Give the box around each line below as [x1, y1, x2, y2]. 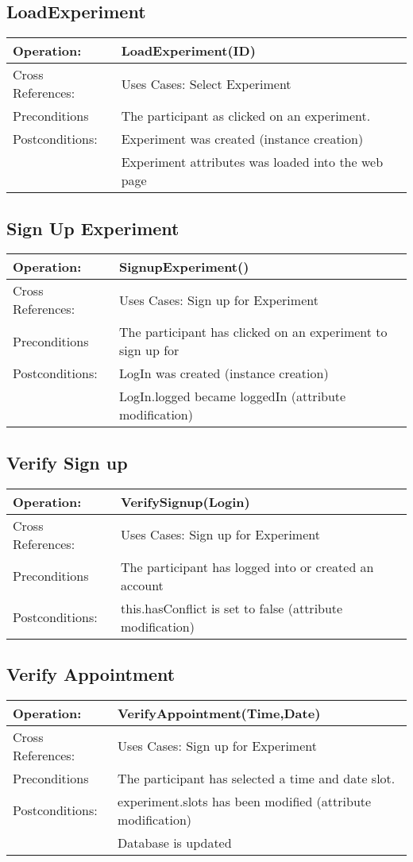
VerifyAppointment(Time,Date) [118, 703, 321, 722]
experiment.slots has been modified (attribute [118, 791, 372, 810]
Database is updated [118, 833, 232, 852]
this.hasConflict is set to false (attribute [121, 598, 343, 617]
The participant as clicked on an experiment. [121, 106, 371, 126]
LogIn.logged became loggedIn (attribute [119, 387, 346, 406]
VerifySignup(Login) [121, 492, 250, 511]
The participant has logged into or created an [121, 557, 374, 576]
